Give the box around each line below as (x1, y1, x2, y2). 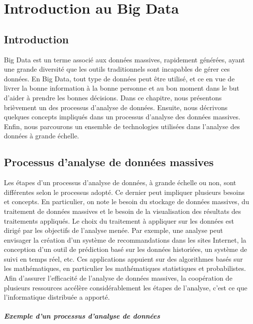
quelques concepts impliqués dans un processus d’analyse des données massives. (4, 112, 240, 122)
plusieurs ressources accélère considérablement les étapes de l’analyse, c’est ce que (4, 282, 248, 292)
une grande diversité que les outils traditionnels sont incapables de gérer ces (4, 64, 230, 74)
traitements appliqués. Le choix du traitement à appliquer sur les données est (4, 215, 234, 226)
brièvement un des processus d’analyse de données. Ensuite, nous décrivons (4, 102, 228, 112)
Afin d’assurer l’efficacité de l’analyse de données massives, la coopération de (4, 273, 233, 283)
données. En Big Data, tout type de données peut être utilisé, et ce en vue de (4, 73, 235, 83)
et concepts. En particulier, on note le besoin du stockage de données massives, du (4, 196, 249, 207)
